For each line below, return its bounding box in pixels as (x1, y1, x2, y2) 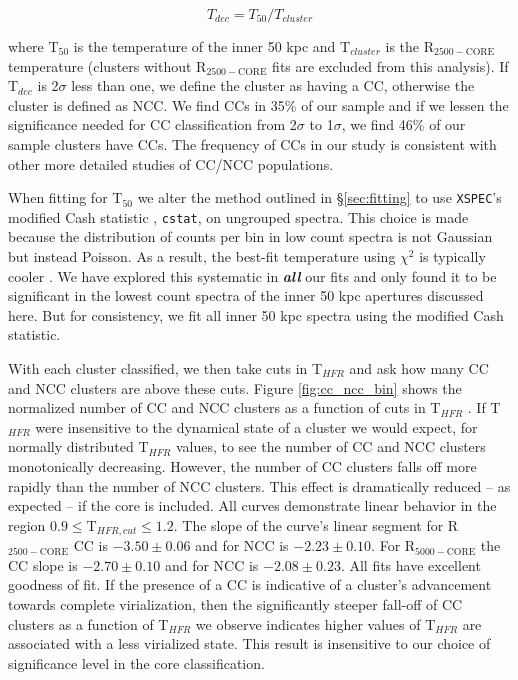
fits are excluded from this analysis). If (272, 55, 509, 76)
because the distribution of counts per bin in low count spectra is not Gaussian (8, 226, 493, 247)
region (8, 514, 46, 535)
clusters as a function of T (8, 613, 169, 634)
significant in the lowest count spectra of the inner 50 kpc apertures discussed (8, 285, 484, 306)
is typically (419, 246, 486, 267)
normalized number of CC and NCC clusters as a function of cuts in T (8, 397, 441, 418)
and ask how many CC (349, 358, 489, 379)
